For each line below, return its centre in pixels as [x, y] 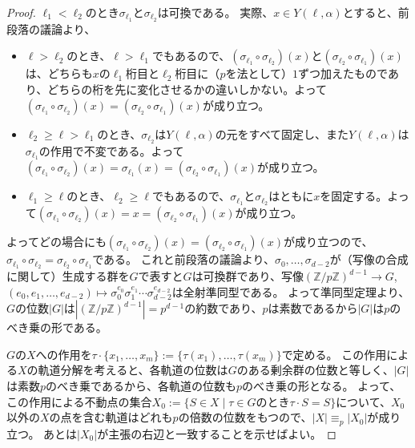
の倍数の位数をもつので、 [245, 417]
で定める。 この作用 [334, 354]
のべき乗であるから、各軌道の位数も [141, 386]
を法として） [259, 73]
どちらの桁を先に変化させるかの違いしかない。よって [187, 89]
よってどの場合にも [56, 242]
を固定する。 [354, 196]
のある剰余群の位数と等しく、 [315, 370]
